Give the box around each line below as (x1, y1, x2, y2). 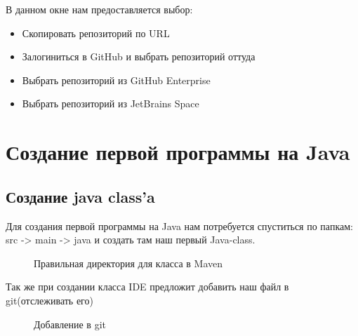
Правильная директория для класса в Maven (34, 255, 223, 270)
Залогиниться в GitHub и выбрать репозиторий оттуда (22, 49, 256, 64)
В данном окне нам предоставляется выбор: (6, 2, 193, 16)
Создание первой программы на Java (6, 137, 350, 166)
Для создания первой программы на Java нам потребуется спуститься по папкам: (6, 218, 353, 233)
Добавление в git (34, 316, 106, 331)
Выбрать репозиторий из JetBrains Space (22, 96, 199, 111)
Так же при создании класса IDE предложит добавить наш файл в (6, 279, 289, 294)
